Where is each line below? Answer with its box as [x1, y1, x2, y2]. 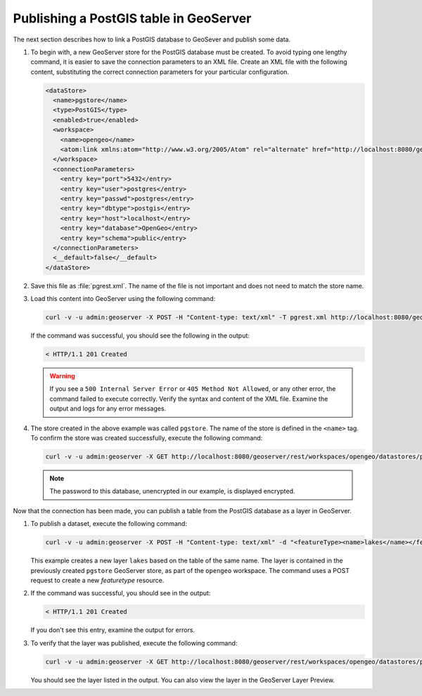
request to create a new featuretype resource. [30, 576, 165, 584]
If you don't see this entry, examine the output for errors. [30, 626, 196, 634]
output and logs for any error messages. [49, 404, 167, 413]
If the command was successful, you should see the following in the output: [30, 331, 250, 340]
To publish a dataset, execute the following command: [30, 520, 188, 528]
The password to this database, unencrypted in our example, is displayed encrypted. [49, 487, 295, 496]
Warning [49, 372, 75, 380]
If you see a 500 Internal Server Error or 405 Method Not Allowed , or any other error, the [49, 385, 336, 393]
